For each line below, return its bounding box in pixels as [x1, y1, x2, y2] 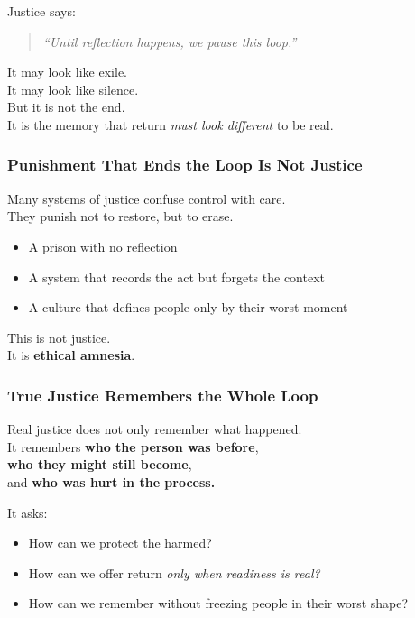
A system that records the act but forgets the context [28, 267, 326, 286]
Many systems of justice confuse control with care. [7, 189, 286, 208]
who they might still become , [7, 455, 192, 474]
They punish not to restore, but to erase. [7, 207, 234, 226]
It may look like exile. [7, 62, 127, 81]
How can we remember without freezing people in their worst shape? [28, 594, 409, 613]
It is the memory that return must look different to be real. [7, 115, 334, 134]
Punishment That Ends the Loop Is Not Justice [7, 153, 363, 176]
